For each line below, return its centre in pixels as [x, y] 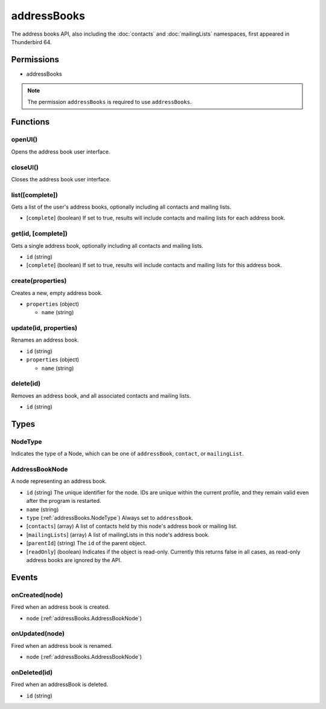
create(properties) [39, 281]
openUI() [24, 140]
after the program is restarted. [64, 501]
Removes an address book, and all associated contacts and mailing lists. [101, 395]
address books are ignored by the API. [74, 560]
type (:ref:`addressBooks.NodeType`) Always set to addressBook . [110, 518]
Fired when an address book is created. [60, 607]
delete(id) [26, 384]
